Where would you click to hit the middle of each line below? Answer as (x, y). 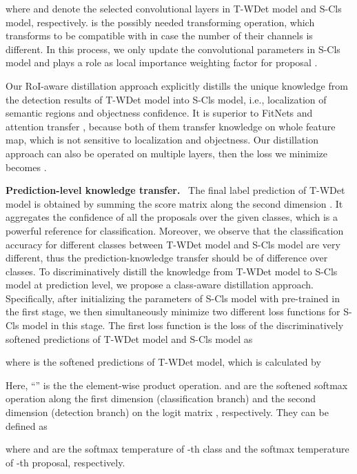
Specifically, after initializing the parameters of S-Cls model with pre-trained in (173, 298)
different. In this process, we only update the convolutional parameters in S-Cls (173, 49)
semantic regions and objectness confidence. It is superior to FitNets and (159, 113)
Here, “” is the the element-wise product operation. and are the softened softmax (177, 385)
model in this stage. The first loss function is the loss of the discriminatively (183, 325)
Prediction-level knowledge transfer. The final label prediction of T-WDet (175, 190)
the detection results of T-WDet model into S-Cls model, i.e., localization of (166, 99)
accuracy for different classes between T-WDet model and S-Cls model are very (173, 244)
